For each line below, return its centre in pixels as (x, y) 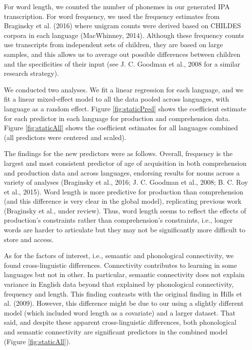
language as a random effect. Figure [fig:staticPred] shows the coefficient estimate (125, 108)
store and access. (29, 239)
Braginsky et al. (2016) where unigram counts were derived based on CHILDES (123, 26)
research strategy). (32, 73)
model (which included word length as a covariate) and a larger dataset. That (120, 312)
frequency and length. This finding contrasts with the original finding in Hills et (123, 293)
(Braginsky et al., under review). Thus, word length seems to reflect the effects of (125, 210)
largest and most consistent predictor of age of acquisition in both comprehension (125, 163)
